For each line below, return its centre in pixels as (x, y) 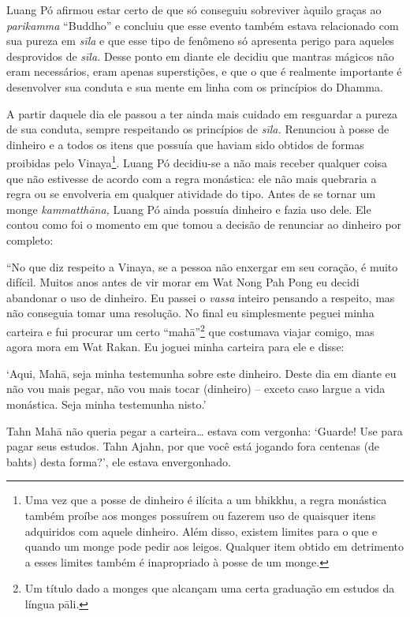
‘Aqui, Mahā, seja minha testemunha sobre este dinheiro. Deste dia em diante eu (201, 373)
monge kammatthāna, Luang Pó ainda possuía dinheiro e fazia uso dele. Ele (189, 209)
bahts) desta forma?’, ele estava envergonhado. (119, 461)
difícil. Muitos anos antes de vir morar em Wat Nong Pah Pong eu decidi (183, 282)
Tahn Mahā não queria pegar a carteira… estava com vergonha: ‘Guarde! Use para (205, 430)
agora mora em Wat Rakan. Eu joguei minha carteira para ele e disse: (175, 347)
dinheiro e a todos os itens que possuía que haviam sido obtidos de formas (185, 144)
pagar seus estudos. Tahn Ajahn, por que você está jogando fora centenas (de (193, 446)
